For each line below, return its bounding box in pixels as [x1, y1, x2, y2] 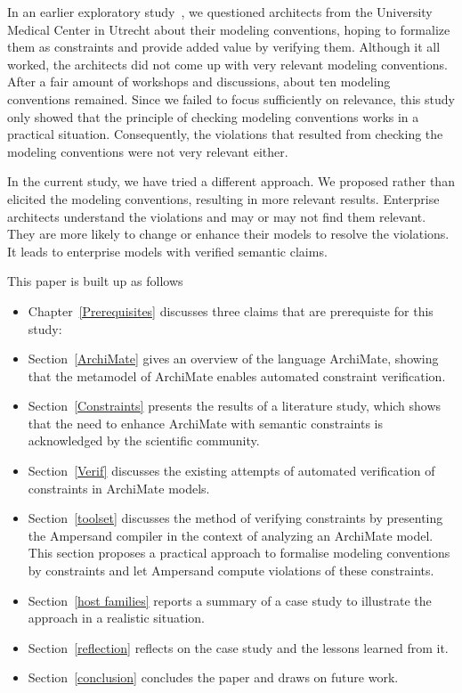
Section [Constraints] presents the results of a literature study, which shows [28, 396, 442, 415]
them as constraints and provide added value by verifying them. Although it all [7, 37, 441, 56]
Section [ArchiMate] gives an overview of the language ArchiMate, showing [28, 349, 439, 368]
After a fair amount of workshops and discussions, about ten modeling [7, 72, 391, 91]
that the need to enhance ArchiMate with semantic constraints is [28, 413, 383, 432]
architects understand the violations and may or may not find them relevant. [7, 207, 426, 225]
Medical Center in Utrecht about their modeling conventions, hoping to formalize [7, 20, 450, 38]
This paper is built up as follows [7, 272, 183, 290]
